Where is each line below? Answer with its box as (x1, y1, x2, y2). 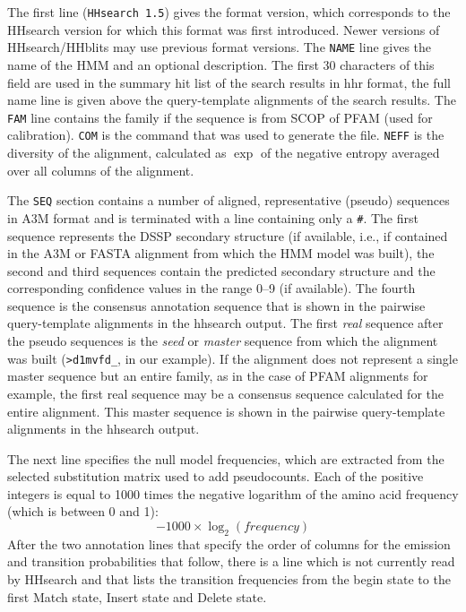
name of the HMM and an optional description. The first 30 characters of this (7, 55, 435, 73)
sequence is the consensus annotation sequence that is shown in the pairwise (7, 296, 426, 315)
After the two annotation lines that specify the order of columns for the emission (7, 534, 451, 553)
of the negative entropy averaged (260, 143, 440, 161)
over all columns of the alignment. (7, 160, 194, 179)
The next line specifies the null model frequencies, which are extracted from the (7, 449, 444, 468)
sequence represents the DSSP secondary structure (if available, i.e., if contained (7, 226, 448, 245)
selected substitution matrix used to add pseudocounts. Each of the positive (7, 467, 424, 486)
